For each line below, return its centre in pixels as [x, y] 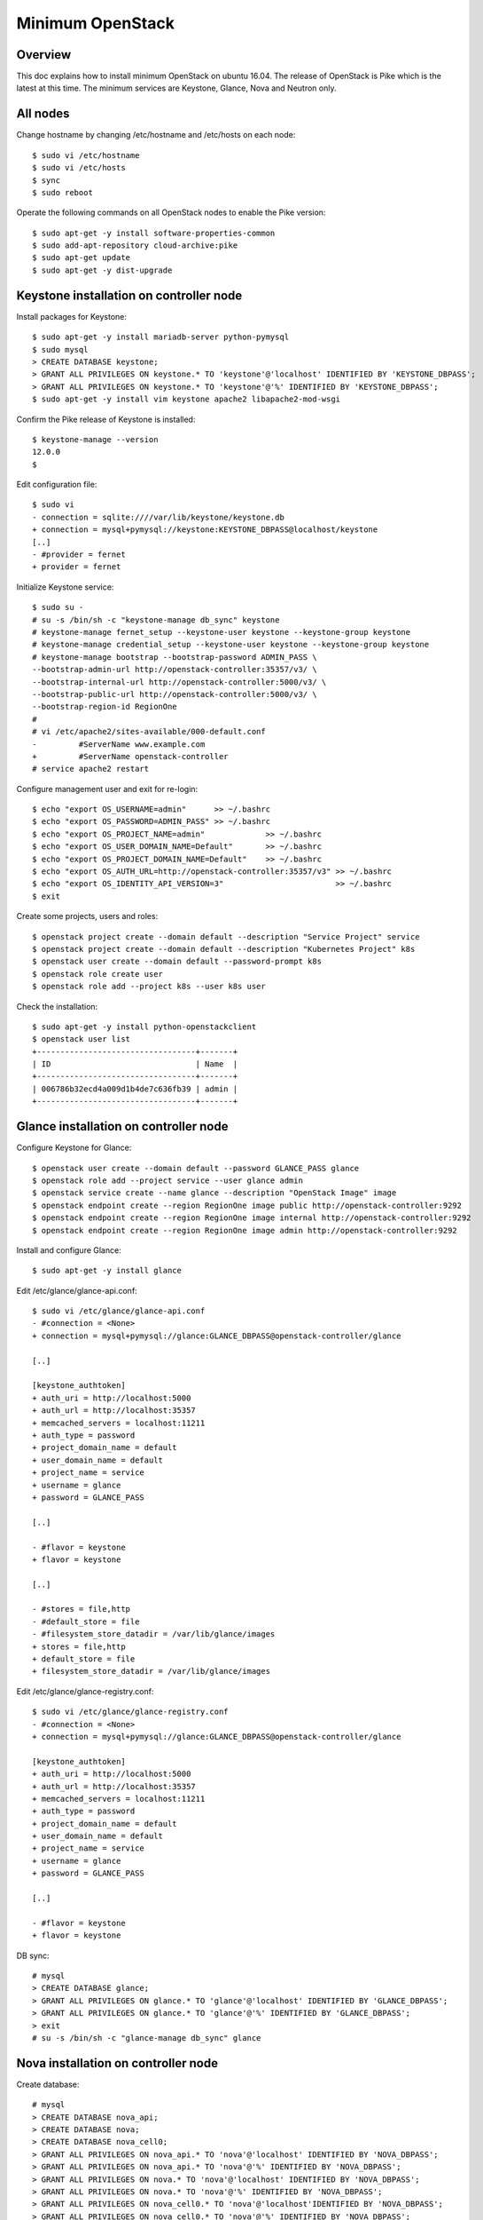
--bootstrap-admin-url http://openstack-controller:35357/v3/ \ [175, 670]
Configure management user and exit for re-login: [107, 789]
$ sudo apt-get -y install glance [107, 1271]
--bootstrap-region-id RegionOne [105, 707]
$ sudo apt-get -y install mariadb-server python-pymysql [161, 337]
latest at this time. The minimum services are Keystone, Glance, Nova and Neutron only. [176, 88]
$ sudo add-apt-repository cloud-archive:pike [135, 246]
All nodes [43, 114]
